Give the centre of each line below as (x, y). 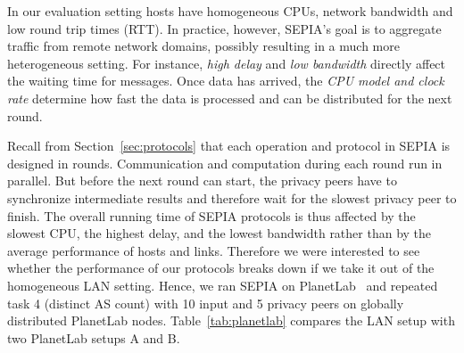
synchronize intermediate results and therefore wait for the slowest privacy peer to (232, 197)
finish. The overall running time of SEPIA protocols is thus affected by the (211, 215)
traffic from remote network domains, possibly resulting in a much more (203, 46)
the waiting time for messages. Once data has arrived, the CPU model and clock (226, 81)
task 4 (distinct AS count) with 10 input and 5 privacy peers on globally (206, 303)
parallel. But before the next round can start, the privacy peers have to (202, 181)
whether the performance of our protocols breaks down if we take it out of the (221, 268)
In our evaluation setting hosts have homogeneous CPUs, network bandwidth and (230, 11)
